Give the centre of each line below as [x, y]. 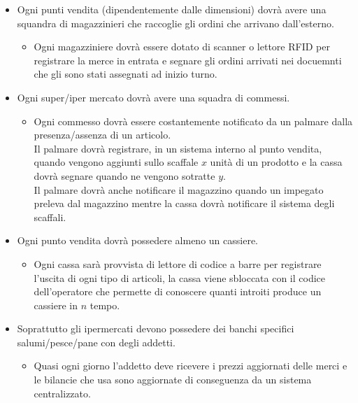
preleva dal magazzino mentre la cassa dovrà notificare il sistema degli [184, 203]
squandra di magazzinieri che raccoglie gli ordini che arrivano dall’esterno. [176, 23]
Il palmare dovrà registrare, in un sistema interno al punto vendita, [178, 148]
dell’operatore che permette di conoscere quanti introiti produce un [178, 291]
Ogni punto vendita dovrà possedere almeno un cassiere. [137, 240]
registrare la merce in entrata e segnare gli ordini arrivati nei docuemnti [188, 60]
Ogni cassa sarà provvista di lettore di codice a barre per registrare [178, 263]
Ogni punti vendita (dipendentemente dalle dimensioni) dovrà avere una [172, 9]
